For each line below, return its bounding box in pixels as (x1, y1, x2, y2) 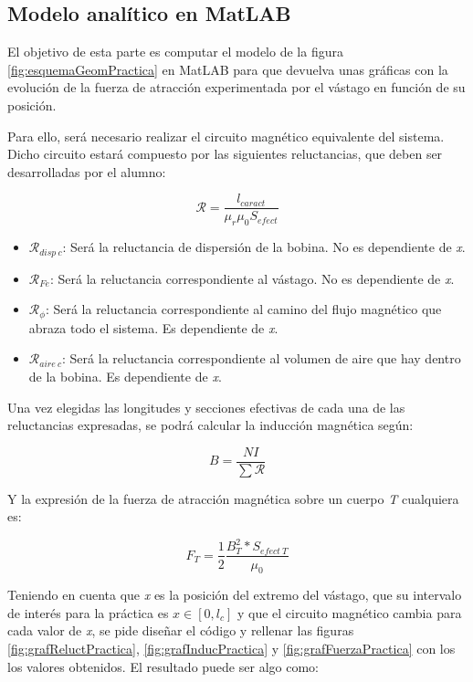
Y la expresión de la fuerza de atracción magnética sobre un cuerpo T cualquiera (7, 488, 459, 508)
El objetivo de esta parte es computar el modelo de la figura (7, 42, 343, 61)
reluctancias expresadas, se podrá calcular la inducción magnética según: (7, 415, 414, 435)
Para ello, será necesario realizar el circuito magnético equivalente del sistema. (7, 126, 445, 145)
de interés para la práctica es (7, 603, 169, 622)
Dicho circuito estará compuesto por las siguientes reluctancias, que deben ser (7, 144, 443, 163)
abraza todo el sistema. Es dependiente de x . (28, 318, 279, 337)
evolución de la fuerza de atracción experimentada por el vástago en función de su (7, 78, 466, 97)
